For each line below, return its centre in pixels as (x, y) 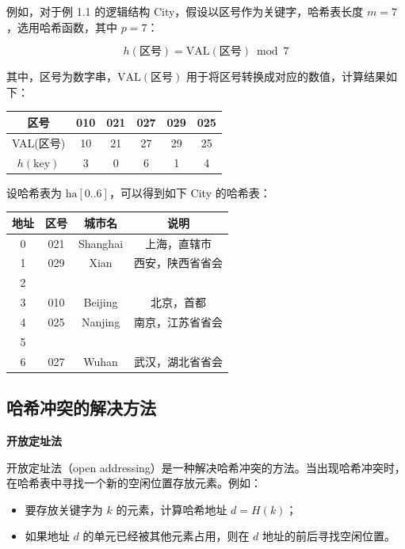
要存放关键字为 (64, 509)
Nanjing (101, 321)
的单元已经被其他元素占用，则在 (166, 536)
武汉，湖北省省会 (179, 361)
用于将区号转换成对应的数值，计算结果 (286, 76)
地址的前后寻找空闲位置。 (329, 536)
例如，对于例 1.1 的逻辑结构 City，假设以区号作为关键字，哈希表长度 (185, 11)
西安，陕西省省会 (179, 263)
